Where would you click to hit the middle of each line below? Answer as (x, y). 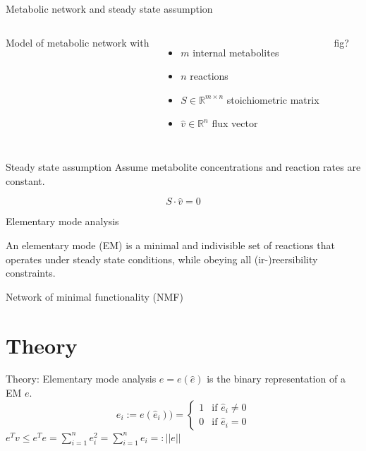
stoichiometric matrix (273, 99)
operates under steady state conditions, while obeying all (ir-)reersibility (162, 259)
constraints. (31, 273)
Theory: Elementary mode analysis (81, 379)
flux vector (235, 123)
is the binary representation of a (276, 379)
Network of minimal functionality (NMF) (94, 296)
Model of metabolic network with (78, 42)
